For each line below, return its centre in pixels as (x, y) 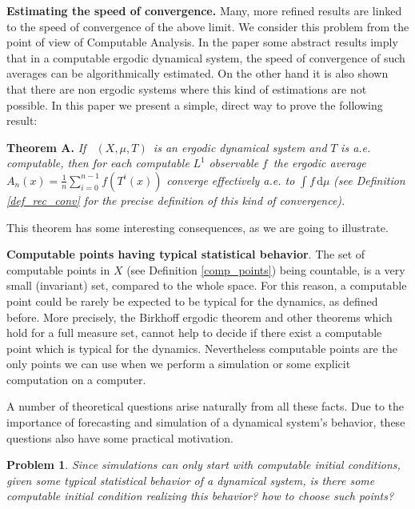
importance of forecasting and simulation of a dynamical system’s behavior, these (206, 422)
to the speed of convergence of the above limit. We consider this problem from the (208, 26)
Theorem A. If (46, 147)
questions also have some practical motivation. (120, 437)
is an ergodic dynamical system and (240, 147)
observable (234, 163)
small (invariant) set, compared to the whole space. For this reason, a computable (207, 285)
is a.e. (356, 147)
